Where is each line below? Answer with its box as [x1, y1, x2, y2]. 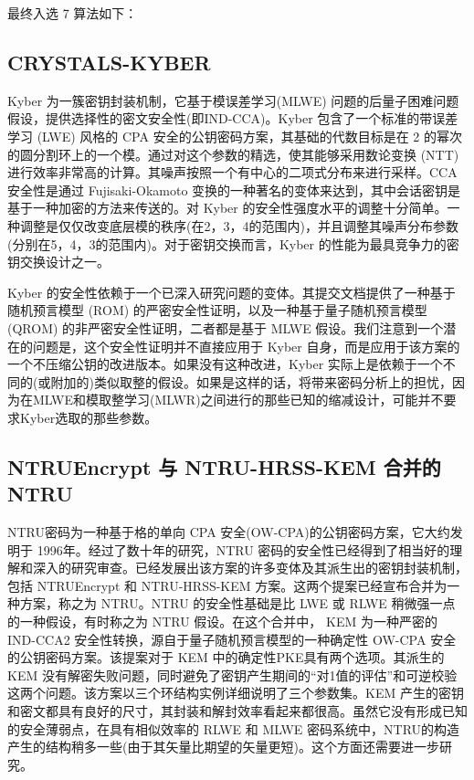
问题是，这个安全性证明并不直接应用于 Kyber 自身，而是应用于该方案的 [32, 336, 460, 355]
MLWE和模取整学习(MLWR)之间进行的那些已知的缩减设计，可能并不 [32, 390, 444, 409]
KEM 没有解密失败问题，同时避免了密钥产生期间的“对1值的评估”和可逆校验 [7, 665, 458, 684]
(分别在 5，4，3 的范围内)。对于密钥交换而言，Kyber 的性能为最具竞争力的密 [7, 234, 459, 253]
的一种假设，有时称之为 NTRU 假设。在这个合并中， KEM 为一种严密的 [7, 612, 437, 631]
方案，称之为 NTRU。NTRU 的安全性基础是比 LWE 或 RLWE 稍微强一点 [19, 594, 456, 613]
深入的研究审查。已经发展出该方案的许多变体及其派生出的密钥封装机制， [32, 558, 468, 577]
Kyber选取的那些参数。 [19, 407, 158, 427]
